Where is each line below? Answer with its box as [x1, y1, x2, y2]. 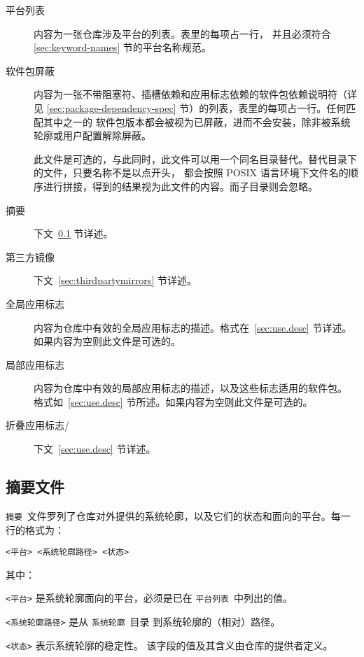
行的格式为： [6, 522, 64, 537]
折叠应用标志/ [6, 418, 69, 432]
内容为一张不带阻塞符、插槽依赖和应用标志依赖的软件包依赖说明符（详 [34, 87, 357, 101]
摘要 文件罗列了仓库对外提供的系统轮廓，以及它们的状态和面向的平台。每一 [6, 508, 351, 523]
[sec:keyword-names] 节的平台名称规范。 [34, 40, 211, 55]
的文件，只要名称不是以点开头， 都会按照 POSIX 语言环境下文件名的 [34, 165, 349, 180]
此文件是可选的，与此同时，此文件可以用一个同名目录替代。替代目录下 [34, 151, 357, 166]
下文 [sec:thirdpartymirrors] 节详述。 [34, 273, 197, 288]
